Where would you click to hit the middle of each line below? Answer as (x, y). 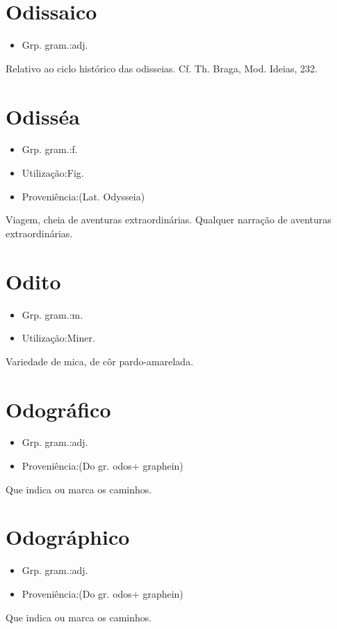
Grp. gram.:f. (50, 149)
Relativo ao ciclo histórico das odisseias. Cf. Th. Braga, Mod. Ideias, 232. (162, 68)
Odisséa (43, 116)
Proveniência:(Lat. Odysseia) (83, 196)
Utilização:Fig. (53, 173)
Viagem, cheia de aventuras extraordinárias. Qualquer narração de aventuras (168, 220)
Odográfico (58, 409)
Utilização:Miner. (58, 338)
